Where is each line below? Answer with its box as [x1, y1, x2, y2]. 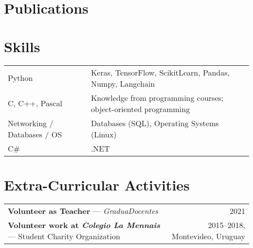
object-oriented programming [90, 103, 190, 114]
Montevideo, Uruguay [171, 230, 245, 242]
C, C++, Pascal [8, 97, 62, 109]
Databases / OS [8, 128, 62, 140]
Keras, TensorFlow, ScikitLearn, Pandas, [90, 66, 230, 78]
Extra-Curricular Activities [4, 174, 190, 194]
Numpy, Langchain [90, 77, 155, 89]
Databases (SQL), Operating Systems [90, 117, 219, 129]
